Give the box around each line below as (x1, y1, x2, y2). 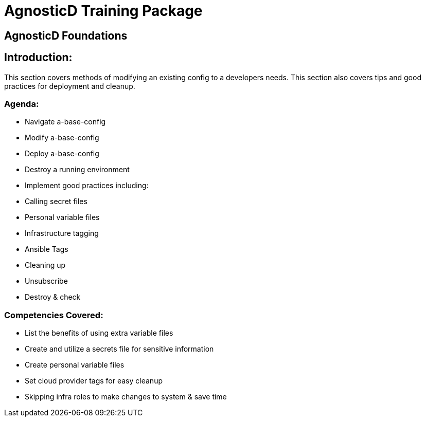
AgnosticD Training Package (4, 2, 203, 20)
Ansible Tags (25, 245, 68, 254)
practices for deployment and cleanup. (4, 81, 135, 90)
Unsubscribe (25, 277, 68, 286)
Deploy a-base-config (25, 149, 99, 158)
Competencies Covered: (4, 309, 103, 320)
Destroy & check (25, 292, 81, 302)
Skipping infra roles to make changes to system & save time (25, 392, 227, 401)
